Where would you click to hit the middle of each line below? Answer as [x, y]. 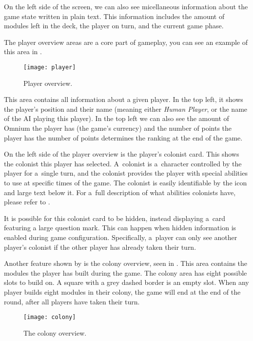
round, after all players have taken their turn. [72, 301]
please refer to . [27, 202]
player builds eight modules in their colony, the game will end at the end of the [122, 291]
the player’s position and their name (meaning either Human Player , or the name [126, 109]
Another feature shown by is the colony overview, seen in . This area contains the [126, 263]
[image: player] [50, 67]
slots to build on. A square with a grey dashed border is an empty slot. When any [126, 282]
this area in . [23, 51]
